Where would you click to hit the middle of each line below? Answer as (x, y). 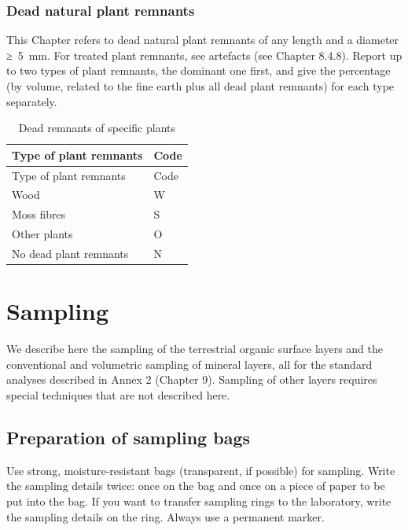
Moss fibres (39, 214)
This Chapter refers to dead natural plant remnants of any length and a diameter (203, 40)
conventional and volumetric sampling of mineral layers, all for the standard (189, 364)
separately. (32, 101)
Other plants (42, 234)
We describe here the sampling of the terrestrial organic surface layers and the (195, 349)
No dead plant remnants (70, 253)
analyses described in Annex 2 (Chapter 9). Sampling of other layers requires (192, 379)
